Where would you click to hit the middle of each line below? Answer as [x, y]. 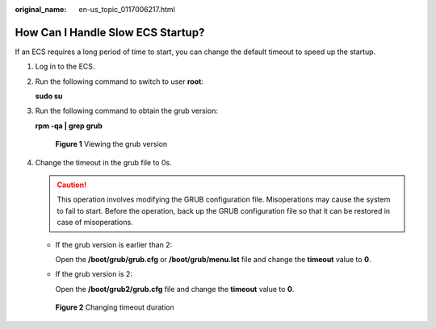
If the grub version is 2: [94, 274]
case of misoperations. [95, 223]
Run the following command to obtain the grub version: [126, 111]
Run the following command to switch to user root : [119, 81]
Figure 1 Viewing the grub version [111, 144]
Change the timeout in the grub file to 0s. [104, 162]
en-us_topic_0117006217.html [127, 9]
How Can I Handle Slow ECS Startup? [110, 32]
